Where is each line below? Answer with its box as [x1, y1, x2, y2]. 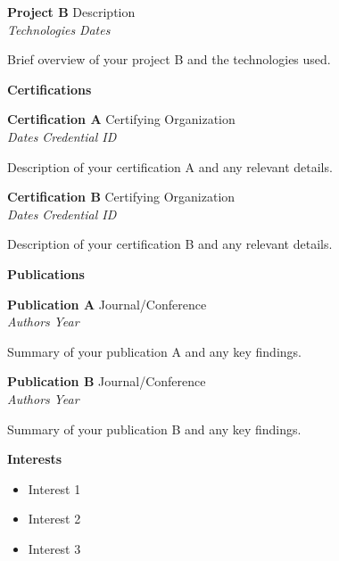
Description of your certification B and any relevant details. [7, 235, 333, 253]
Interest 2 [28, 509, 81, 528]
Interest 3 [28, 539, 81, 557]
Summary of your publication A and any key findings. [7, 342, 302, 360]
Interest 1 [28, 479, 81, 498]
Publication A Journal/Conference [7, 294, 207, 313]
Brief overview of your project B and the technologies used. [7, 50, 331, 69]
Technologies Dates [7, 20, 111, 38]
